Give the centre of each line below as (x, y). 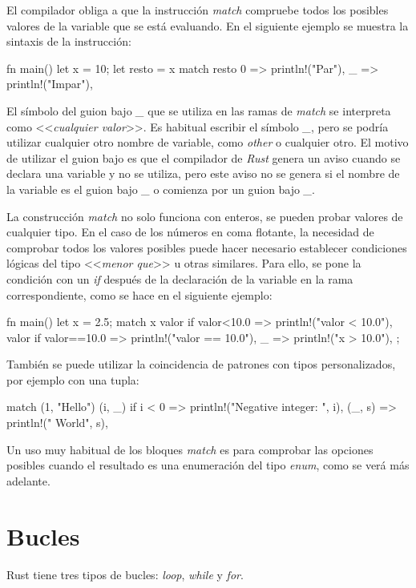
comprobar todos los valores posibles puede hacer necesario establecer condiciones (207, 247)
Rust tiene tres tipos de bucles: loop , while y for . (125, 574)
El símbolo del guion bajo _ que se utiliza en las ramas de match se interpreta (199, 110)
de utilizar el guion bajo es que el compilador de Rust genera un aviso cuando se (204, 157)
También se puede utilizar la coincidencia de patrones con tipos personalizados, (201, 364)
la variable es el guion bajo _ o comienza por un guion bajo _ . (161, 189)
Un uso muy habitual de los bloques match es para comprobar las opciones (190, 449)
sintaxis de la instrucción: (69, 41)
